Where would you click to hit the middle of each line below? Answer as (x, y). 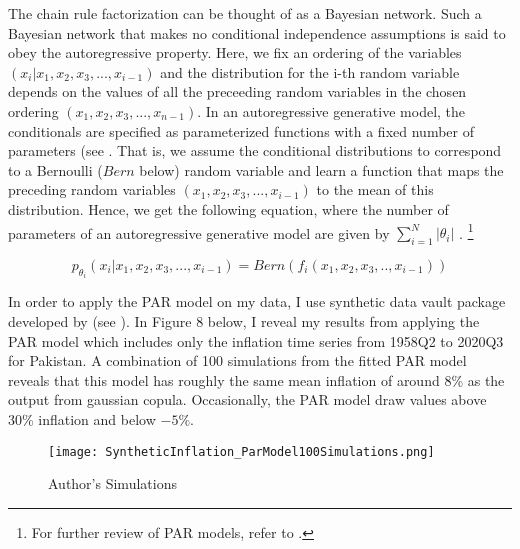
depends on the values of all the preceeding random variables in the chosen (237, 91)
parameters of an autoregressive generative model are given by (199, 232)
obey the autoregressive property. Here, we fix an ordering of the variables (235, 52)
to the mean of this (375, 189)
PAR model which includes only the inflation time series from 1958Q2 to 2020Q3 (256, 340)
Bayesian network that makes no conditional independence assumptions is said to (257, 32)
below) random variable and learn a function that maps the (321, 169)
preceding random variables (92, 189)
